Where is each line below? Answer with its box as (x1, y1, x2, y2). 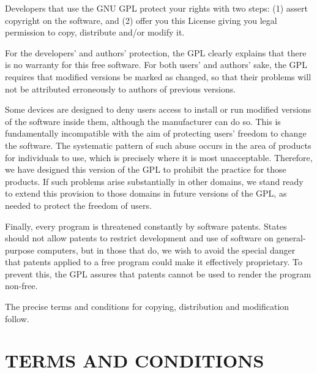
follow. (5, 312, 29, 325)
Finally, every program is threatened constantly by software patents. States (5, 219, 287, 232)
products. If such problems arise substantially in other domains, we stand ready (5, 175, 304, 187)
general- (276, 232, 306, 244)
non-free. (5, 279, 38, 292)
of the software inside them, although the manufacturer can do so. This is (5, 115, 281, 127)
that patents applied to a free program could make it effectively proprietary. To (5, 255, 303, 268)
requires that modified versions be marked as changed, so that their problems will (5, 70, 311, 83)
